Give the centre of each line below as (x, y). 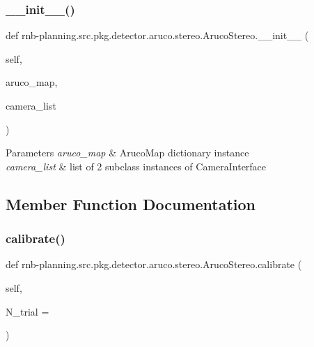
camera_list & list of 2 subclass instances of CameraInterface (136, 166)
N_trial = (28, 311)
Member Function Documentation (131, 204)
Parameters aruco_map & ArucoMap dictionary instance (127, 153)
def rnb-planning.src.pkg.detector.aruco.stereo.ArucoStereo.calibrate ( (154, 264)
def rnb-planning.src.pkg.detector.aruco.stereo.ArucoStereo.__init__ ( (157, 35)
